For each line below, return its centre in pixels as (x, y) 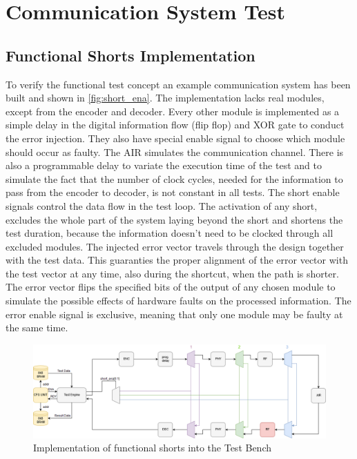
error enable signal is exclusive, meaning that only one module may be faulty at (174, 314)
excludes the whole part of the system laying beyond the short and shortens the (174, 219)
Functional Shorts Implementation (131, 55)
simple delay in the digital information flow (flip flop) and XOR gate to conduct (175, 125)
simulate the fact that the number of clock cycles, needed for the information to (174, 178)
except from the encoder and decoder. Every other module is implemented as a (173, 111)
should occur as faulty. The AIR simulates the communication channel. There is (175, 152)
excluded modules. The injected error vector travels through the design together (175, 246)
